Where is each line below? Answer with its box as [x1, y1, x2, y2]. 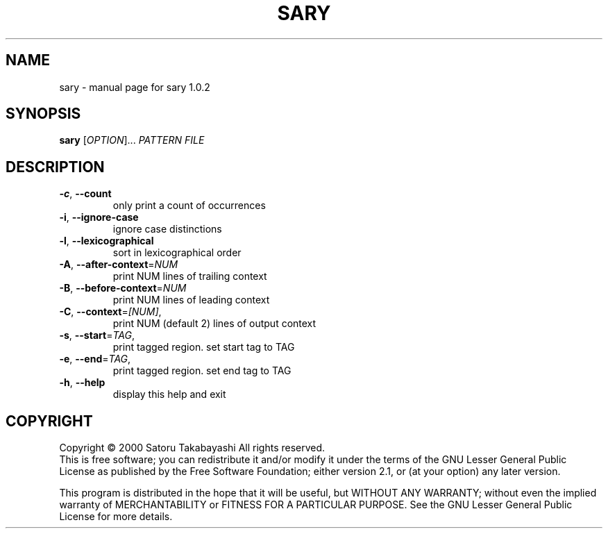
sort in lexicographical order [112, 247, 242, 259]
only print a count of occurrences [112, 199, 266, 212]
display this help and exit [112, 388, 226, 401]
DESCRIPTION [6, 158, 105, 176]
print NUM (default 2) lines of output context [112, 317, 316, 330]
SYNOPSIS [6, 105, 81, 123]
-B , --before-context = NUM [59, 282, 187, 294]
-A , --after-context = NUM [59, 258, 178, 271]
